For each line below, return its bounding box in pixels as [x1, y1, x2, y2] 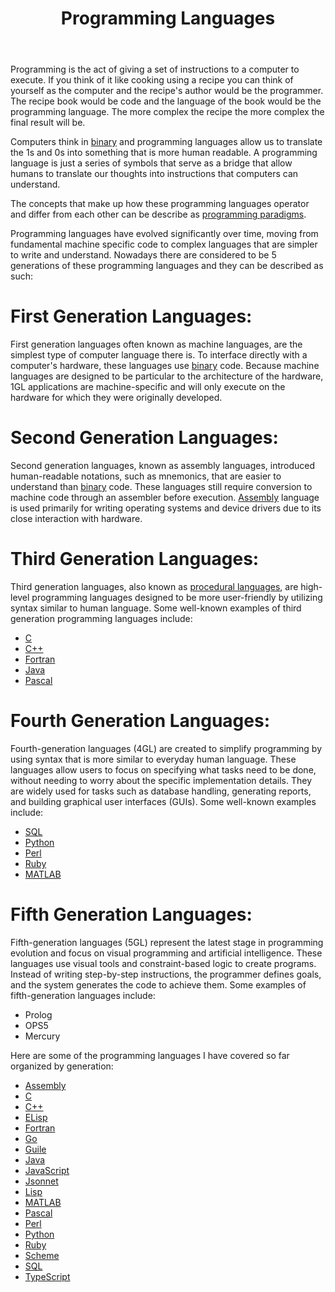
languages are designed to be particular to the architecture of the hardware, [10, 370, 324, 382]
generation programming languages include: [10, 613, 193, 624]
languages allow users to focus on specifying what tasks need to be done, [10, 763, 317, 776]
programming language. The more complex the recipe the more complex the [10, 106, 325, 118]
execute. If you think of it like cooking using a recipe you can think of [10, 74, 294, 86]
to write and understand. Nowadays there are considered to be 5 [10, 249, 277, 261]
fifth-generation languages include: [10, 989, 156, 1001]
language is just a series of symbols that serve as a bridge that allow [10, 157, 293, 169]
